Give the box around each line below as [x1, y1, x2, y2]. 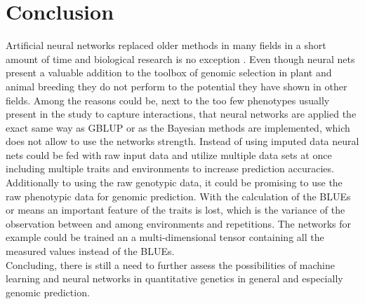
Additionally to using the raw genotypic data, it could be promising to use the [6, 175, 343, 190]
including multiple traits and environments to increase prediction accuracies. [6, 161, 334, 176]
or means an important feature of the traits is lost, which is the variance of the [6, 202, 345, 217]
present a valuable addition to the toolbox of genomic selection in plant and [6, 65, 332, 80]
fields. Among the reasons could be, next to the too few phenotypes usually [6, 92, 330, 107]
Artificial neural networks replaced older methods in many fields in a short [6, 38, 326, 53]
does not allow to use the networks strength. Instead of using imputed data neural [6, 134, 359, 148]
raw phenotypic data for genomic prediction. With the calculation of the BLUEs [6, 188, 351, 203]
